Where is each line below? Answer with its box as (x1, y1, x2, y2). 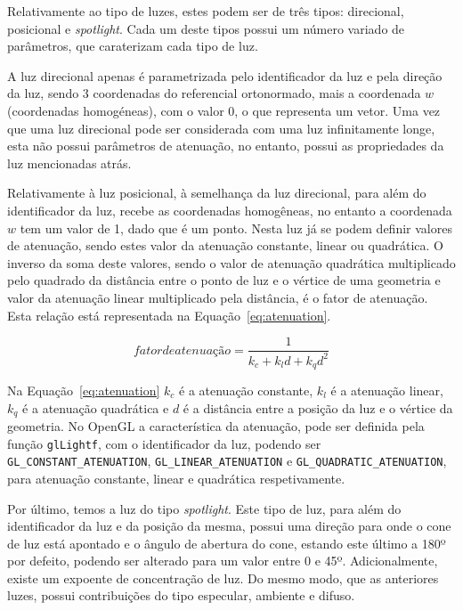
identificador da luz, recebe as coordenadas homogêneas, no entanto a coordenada (7, 200, 452, 219)
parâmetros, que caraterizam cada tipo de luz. (7, 37, 258, 55)
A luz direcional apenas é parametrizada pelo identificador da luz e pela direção (7, 66, 443, 85)
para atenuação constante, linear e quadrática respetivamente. (7, 468, 345, 487)
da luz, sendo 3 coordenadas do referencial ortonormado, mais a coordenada (7, 84, 421, 102)
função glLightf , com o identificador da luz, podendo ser (7, 434, 321, 452)
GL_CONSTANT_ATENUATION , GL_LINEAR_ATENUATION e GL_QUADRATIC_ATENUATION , (7, 451, 447, 470)
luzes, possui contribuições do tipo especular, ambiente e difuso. (7, 586, 355, 605)
